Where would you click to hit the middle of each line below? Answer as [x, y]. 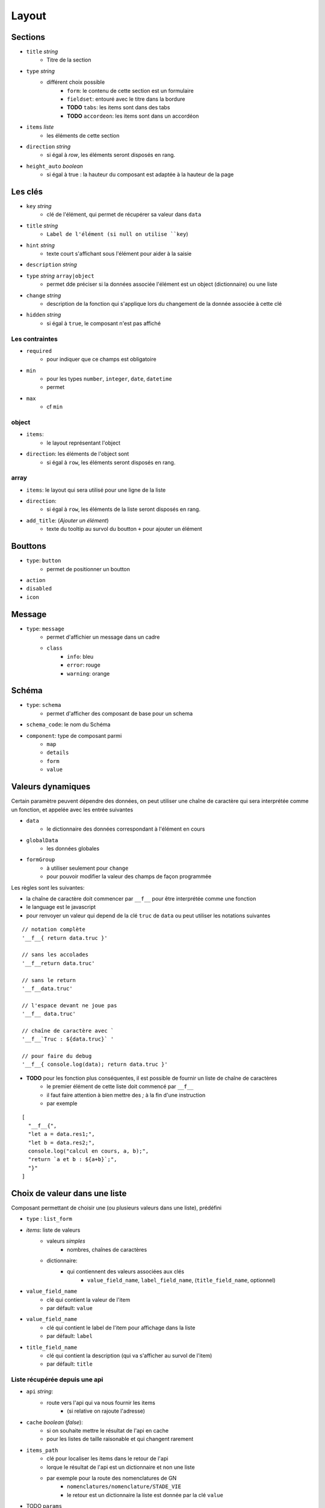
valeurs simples [66, 1241]
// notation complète [54, 930]
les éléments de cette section [83, 135]
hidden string [44, 315]
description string [52, 265]
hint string [41, 245]
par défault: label [70, 1336]
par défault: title [70, 1364]
